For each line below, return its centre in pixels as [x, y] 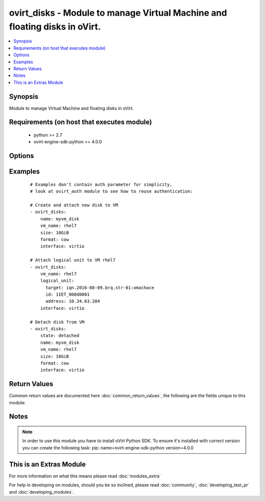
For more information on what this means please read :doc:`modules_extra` [85, 476]
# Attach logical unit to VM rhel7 [73, 260]
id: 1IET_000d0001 [67, 294]
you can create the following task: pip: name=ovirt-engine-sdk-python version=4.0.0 [108, 447]
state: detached [60, 336]
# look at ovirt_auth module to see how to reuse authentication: [112, 191]
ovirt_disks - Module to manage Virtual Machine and [118, 13]
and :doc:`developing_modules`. [41, 492]
